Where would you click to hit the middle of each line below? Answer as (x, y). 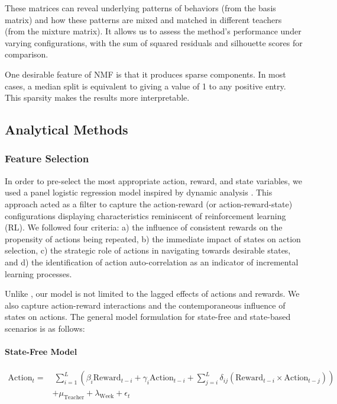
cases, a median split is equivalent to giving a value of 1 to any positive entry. (145, 86)
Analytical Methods (67, 129)
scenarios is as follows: (45, 328)
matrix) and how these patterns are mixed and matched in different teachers (143, 19)
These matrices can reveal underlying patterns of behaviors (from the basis (140, 8)
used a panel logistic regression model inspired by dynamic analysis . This (139, 192)
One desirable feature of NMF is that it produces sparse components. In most (145, 74)
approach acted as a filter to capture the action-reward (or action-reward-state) (149, 203)
